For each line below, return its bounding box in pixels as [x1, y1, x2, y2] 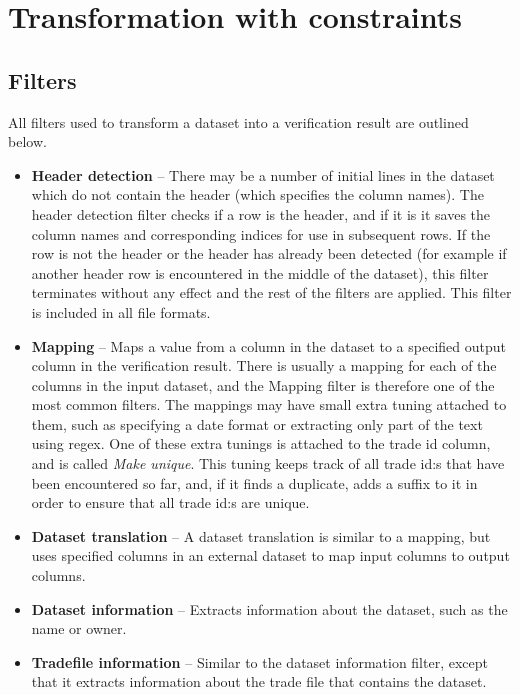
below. [8, 131, 47, 152]
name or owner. [31, 618, 127, 639]
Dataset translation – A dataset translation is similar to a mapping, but [31, 525, 491, 546]
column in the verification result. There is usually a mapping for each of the [31, 355, 497, 376]
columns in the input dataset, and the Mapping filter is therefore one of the [31, 374, 495, 395]
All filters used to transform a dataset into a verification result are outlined [8, 111, 469, 132]
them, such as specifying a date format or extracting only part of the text [31, 413, 483, 434]
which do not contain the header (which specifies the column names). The [31, 184, 484, 205]
